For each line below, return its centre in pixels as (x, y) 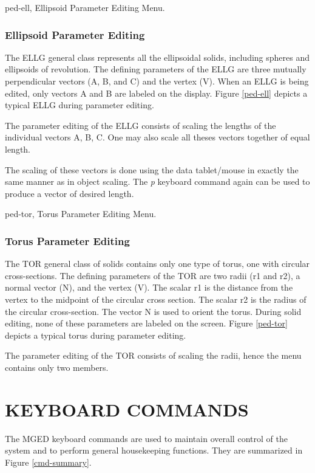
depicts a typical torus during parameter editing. (96, 335)
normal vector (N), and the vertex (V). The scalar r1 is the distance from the (149, 287)
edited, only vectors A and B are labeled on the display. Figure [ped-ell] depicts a (156, 93)
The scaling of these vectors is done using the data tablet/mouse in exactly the (152, 169)
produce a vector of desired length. (69, 193)
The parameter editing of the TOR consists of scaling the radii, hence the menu (153, 355)
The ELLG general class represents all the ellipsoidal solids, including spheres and (157, 57)
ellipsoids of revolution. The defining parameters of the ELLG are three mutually (156, 69)
